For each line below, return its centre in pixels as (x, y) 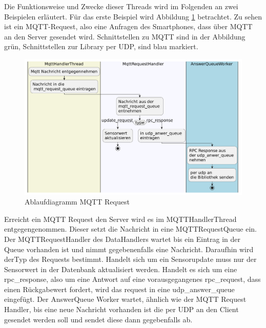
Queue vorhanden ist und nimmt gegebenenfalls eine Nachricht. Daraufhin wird (129, 249)
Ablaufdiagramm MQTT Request (77, 202)
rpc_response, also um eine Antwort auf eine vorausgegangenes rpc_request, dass (132, 279)
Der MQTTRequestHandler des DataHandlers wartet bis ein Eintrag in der (122, 239)
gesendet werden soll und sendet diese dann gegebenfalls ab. (98, 319)
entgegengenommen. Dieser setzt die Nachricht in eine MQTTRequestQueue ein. (130, 229)
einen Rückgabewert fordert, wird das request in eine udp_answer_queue (119, 289)
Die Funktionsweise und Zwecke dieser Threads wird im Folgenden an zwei (121, 6)
